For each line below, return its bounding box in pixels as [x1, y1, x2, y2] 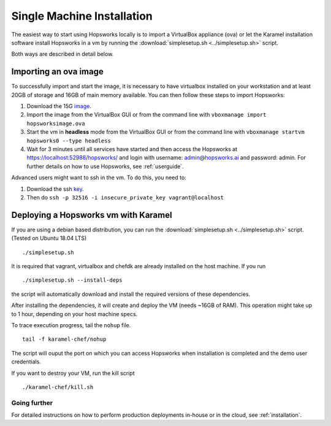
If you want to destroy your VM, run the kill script [11, 369, 135, 377]
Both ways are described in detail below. [11, 50, 114, 58]
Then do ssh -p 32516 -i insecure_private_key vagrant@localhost [26, 193, 224, 201]
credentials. [11, 358, 41, 365]
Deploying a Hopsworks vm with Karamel [11, 209, 172, 220]
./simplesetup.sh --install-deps [22, 277, 123, 284]
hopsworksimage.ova [26, 120, 85, 127]
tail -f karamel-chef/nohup [22, 336, 107, 343]
